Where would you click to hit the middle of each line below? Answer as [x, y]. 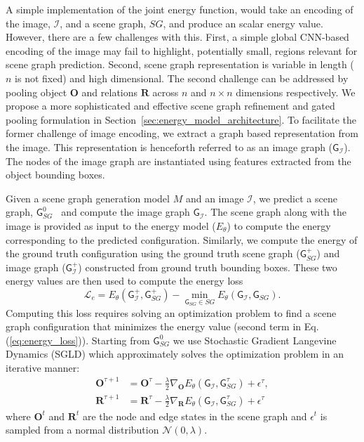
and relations [110, 92]
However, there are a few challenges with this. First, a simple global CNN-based [177, 37]
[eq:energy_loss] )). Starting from [80, 340]
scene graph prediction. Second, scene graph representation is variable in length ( [180, 64]
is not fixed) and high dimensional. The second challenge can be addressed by [182, 78]
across [166, 92]
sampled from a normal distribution [82, 430]
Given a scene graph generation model [88, 198]
